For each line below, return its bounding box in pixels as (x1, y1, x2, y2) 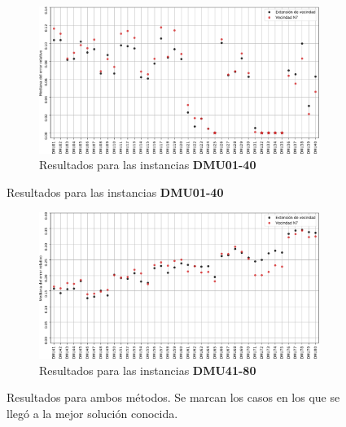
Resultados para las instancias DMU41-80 (39, 361, 256, 378)
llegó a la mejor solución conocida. (7, 404, 178, 421)
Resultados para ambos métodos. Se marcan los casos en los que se (7, 389, 340, 406)
